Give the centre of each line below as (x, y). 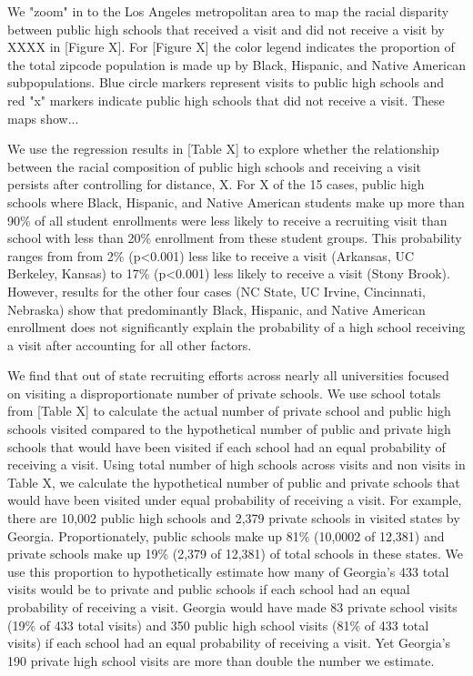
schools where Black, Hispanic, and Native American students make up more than (236, 202)
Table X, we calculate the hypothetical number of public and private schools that (234, 482)
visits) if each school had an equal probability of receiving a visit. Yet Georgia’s (229, 643)
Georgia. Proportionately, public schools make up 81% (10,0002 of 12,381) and (226, 535)
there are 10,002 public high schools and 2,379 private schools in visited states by (234, 518)
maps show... (43, 118)
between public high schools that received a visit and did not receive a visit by (226, 29)
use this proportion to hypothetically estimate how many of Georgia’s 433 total (228, 571)
